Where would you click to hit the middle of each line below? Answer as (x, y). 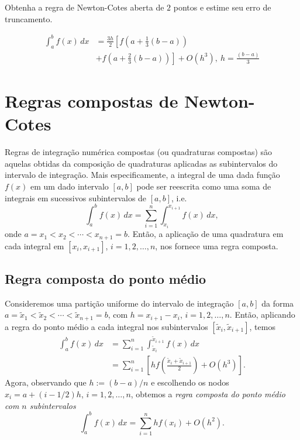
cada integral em (35, 245)
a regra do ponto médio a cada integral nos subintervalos (106, 326)
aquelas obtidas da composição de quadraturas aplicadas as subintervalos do (141, 163)
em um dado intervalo (70, 186)
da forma (278, 303)
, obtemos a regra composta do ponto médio (208, 393)
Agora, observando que (46, 382)
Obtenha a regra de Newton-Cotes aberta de (85, 7)
